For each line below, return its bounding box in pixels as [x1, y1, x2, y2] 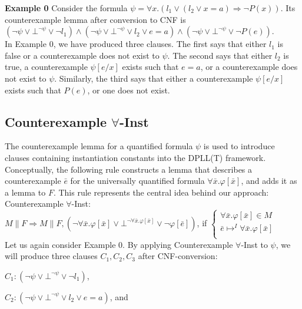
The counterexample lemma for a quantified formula [5, 140, 193, 152]
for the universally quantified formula [70, 174, 205, 187]
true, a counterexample [5, 61, 88, 73]
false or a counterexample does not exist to [5, 49, 160, 61]
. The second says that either [167, 49, 273, 61]
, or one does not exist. [87, 83, 170, 96]
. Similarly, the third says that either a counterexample [54, 72, 253, 84]
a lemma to [5, 186, 46, 198]
